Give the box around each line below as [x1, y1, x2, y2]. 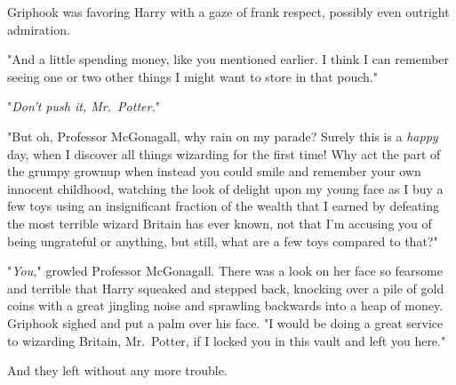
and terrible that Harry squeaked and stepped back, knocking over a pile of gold [7, 278, 444, 297]
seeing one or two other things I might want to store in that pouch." [7, 67, 379, 85]
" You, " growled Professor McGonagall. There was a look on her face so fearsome [7, 261, 443, 280]
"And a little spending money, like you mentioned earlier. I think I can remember [7, 50, 450, 68]
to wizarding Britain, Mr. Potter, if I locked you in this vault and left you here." [7, 331, 446, 349]
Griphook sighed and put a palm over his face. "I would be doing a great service [7, 313, 444, 332]
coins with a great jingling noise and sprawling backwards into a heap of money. [7, 296, 444, 315]
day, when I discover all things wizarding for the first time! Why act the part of [7, 144, 441, 163]
